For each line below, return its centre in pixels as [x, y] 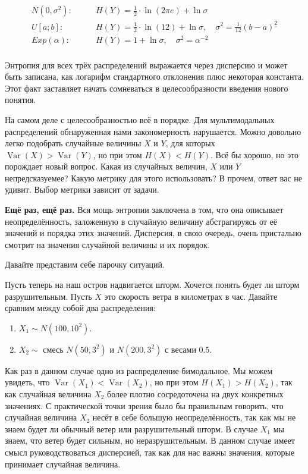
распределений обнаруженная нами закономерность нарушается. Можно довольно [153, 131]
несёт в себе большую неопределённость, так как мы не [194, 417]
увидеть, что [27, 382]
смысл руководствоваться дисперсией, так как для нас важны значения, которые [150, 452]
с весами [180, 349]
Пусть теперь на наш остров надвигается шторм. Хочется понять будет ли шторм [152, 285]
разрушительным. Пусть [48, 296]
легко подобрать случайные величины [73, 143]
